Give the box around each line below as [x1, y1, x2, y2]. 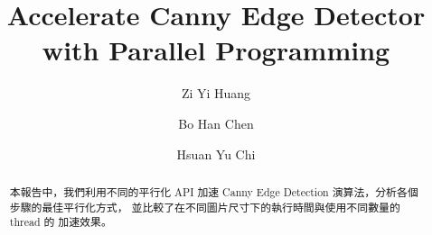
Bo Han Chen [178, 113, 254, 132]
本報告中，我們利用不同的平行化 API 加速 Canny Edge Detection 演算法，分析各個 [9, 184, 418, 199]
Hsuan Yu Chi [176, 144, 256, 163]
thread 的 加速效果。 [9, 214, 112, 230]
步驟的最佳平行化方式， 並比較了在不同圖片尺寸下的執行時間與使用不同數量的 [9, 199, 400, 214]
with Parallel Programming [42, 32, 390, 68]
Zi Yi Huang [181, 84, 251, 103]
